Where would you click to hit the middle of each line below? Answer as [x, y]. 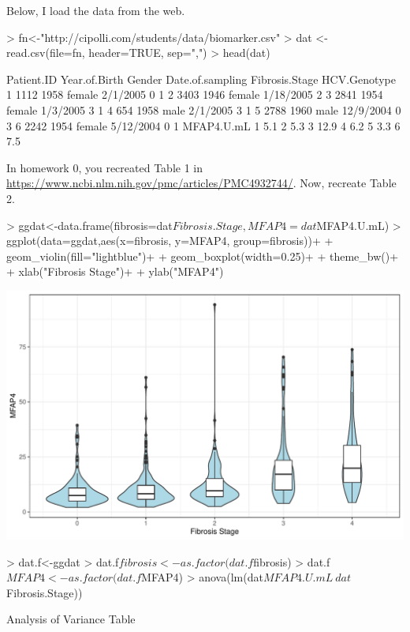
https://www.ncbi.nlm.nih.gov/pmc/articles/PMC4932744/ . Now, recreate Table [201, 183]
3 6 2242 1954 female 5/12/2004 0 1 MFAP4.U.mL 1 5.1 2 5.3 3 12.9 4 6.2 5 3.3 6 [203, 125]
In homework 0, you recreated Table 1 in [104, 167]
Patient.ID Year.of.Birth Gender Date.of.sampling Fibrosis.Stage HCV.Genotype [201, 79]
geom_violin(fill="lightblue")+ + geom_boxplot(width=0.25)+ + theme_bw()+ [203, 256]
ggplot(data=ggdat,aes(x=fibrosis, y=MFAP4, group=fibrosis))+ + [170, 241]
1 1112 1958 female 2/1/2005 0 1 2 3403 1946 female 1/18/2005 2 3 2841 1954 [195, 94]
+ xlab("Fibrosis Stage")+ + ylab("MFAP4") [115, 271]
